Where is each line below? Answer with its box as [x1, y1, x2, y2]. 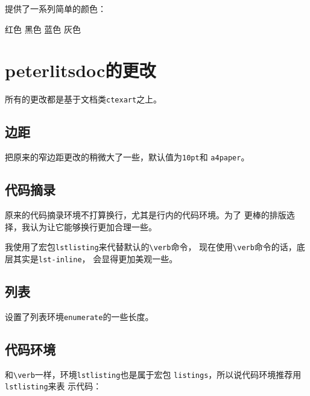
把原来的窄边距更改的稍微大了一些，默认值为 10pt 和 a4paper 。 [5, 151, 250, 163]
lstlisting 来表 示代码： [5, 380, 102, 392]
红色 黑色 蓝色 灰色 [5, 22, 81, 35]
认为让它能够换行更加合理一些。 [30, 220, 157, 233]
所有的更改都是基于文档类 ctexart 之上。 [5, 93, 162, 105]
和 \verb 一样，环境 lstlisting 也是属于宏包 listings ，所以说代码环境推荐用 [5, 368, 302, 380]
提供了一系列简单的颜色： [5, 2, 106, 14]
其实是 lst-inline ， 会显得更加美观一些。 [13, 252, 178, 265]
